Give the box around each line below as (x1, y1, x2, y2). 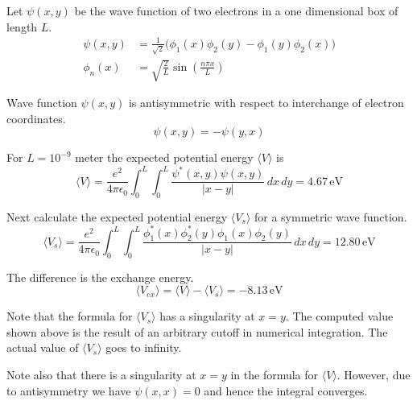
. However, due (336, 366, 411, 383)
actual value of (6, 339, 79, 356)
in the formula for (230, 366, 319, 383)
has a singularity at (159, 308, 255, 324)
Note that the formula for (6, 308, 133, 324)
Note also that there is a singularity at (6, 366, 196, 383)
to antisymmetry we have (6, 382, 131, 399)
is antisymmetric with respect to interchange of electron (128, 94, 404, 111)
